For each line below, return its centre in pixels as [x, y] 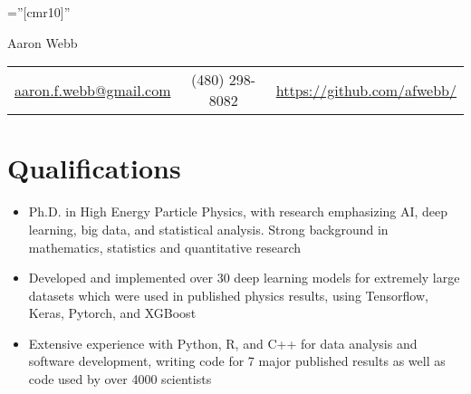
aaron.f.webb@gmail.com [93, 90]
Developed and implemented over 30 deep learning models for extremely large [244, 278]
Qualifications [94, 168]
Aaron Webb [43, 42]
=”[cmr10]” [39, 12]
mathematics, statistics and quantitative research [165, 247]
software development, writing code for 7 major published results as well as [237, 361]
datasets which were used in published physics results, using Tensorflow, [228, 295]
